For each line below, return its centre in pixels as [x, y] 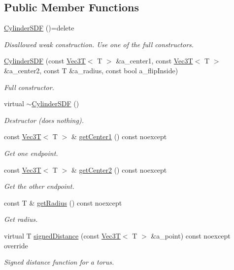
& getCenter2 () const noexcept [119, 169]
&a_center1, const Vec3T [154, 61]
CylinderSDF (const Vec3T [45, 61]
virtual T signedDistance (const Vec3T [62, 235]
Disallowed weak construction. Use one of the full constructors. [99, 44]
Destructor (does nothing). [44, 120]
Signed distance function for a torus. [59, 262]
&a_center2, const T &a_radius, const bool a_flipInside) [91, 70]
